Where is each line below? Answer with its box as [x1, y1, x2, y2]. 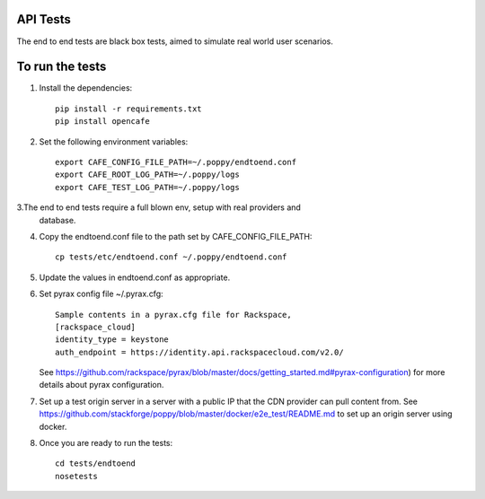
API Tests [16, 12, 72, 27]
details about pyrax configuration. [39, 380, 164, 390]
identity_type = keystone [55, 335, 170, 345]
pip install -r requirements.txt [55, 103, 202, 114]
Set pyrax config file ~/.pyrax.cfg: [39, 288, 163, 300]
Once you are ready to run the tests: [39, 438, 173, 449]
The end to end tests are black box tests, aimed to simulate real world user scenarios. [16, 36, 334, 47]
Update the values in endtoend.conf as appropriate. [39, 272, 231, 283]
